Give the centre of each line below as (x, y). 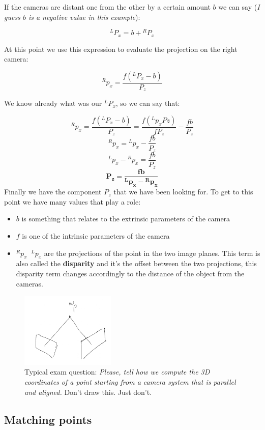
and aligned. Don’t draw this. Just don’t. (88, 392)
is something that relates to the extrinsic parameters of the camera (126, 219)
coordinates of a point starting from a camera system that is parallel (130, 381)
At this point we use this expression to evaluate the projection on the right (121, 49)
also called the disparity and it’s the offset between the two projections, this (136, 263)
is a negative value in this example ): (84, 17)
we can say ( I (239, 7)
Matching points (48, 419)
